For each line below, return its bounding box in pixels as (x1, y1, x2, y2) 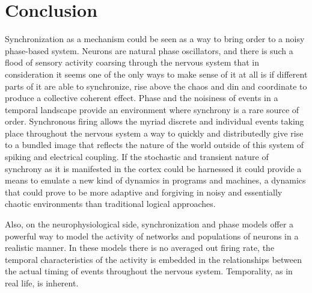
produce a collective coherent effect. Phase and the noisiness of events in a (5, 91, 278, 104)
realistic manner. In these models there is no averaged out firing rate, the (5, 241, 275, 254)
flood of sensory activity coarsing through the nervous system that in (5, 56, 259, 69)
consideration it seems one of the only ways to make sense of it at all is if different (5, 67, 308, 80)
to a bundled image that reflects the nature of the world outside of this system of (5, 138, 304, 151)
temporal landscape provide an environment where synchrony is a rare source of (5, 103, 299, 116)
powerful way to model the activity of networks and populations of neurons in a (5, 229, 299, 242)
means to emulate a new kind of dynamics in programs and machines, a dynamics (5, 174, 306, 187)
